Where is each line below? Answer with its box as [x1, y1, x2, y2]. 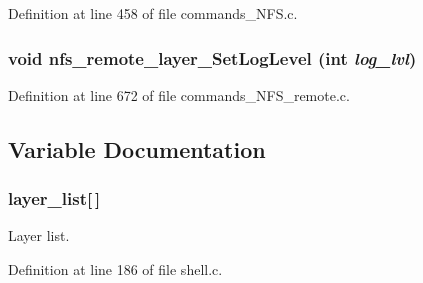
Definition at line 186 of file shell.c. [8, 259, 223, 279]
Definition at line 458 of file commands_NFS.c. [8, 3, 298, 23]
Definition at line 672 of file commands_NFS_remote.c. [8, 84, 350, 105]
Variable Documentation [8, 133, 266, 164]
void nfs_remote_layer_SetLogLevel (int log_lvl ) [8, 45, 417, 70]
